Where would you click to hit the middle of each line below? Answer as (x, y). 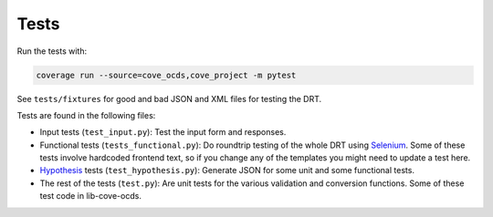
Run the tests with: (52, 51)
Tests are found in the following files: (86, 115)
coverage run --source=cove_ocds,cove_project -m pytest (166, 75)
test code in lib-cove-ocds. (90, 196)
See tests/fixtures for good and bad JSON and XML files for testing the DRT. (169, 98)
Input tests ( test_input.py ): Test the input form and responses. (163, 132)
